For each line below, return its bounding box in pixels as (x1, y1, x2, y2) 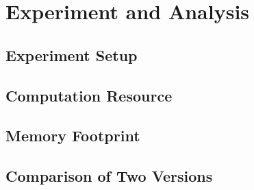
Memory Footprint (5, 125, 140, 146)
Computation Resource (5, 84, 173, 106)
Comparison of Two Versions (5, 165, 213, 187)
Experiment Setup (5, 44, 138, 65)
